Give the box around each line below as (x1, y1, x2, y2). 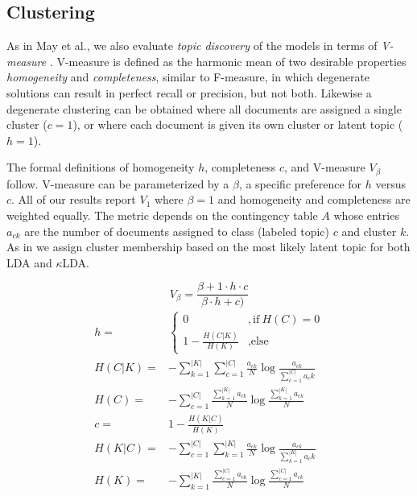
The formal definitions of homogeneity (6, 159, 195, 176)
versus (375, 175, 407, 192)
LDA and (6, 254, 52, 271)
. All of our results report (11, 191, 136, 208)
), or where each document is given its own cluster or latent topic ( (72, 116, 403, 133)
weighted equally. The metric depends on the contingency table (6, 207, 318, 223)
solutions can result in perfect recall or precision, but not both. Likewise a (6, 84, 372, 101)
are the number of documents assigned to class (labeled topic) (24, 222, 330, 239)
